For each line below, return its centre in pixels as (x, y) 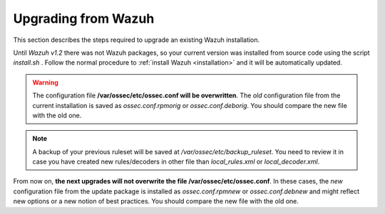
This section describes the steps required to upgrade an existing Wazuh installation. (137, 40)
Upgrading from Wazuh (84, 18)
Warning (45, 82)
